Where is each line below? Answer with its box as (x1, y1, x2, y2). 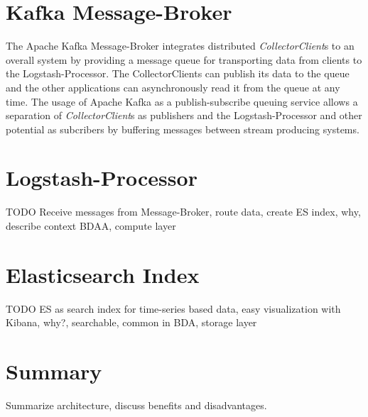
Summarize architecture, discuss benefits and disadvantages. (6, 398, 267, 413)
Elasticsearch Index (6, 260, 200, 289)
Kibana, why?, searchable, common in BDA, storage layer (6, 315, 257, 330)
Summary (6, 357, 102, 386)
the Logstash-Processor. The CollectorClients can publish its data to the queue (6, 66, 350, 81)
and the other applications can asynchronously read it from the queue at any (6, 79, 340, 94)
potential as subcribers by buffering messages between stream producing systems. (6, 121, 359, 136)
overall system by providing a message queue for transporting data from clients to (6, 52, 362, 67)
